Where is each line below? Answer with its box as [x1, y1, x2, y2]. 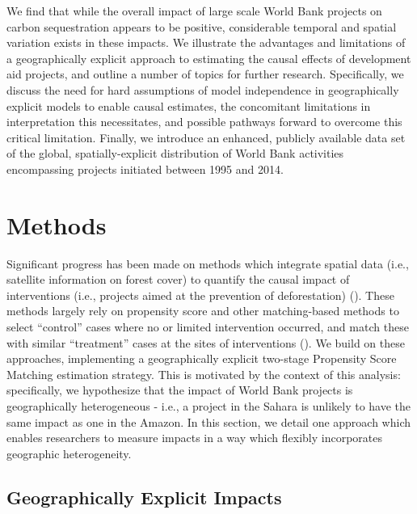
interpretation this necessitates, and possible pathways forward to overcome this [6, 113, 402, 130]
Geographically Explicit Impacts [6, 484, 282, 509]
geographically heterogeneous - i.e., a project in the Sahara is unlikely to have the [6, 398, 411, 414]
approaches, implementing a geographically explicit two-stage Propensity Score [6, 350, 397, 367]
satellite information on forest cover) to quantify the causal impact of [6, 271, 350, 288]
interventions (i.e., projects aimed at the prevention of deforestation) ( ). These [6, 286, 394, 303]
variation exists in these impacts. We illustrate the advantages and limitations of [6, 34, 406, 51]
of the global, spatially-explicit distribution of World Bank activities [6, 145, 344, 162]
